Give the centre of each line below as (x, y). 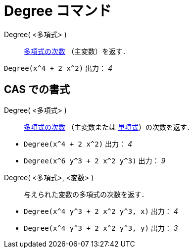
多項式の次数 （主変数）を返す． (77, 51)
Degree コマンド (58, 11)
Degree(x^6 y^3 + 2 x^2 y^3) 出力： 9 (95, 160)
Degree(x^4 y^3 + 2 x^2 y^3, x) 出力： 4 (101, 211)
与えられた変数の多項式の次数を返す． (86, 194)
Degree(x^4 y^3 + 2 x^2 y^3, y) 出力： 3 (101, 228)
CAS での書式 (37, 90)
